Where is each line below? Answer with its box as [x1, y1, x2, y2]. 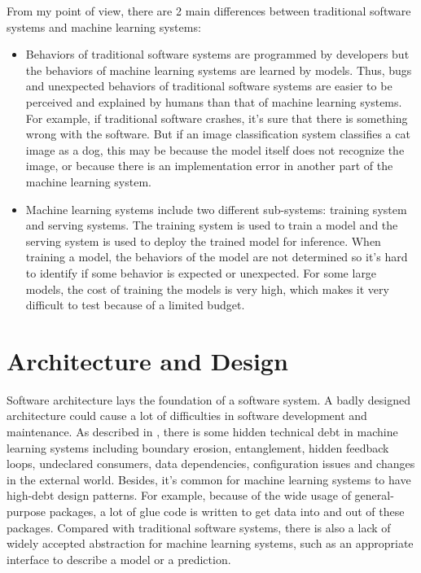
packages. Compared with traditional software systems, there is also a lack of [7, 518, 391, 536]
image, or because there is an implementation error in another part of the [25, 157, 393, 174]
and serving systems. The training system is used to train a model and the [25, 217, 398, 234]
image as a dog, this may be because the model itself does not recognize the [25, 141, 405, 158]
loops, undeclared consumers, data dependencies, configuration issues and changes [7, 455, 415, 472]
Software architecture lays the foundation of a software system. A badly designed [7, 391, 410, 408]
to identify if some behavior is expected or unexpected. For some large [25, 264, 377, 281]
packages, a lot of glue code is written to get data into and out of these [49, 502, 405, 519]
